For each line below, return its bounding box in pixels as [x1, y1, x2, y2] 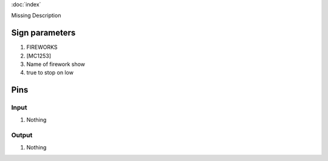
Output [11, 131, 33, 139]
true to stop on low [26, 69, 74, 76]
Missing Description [11, 12, 61, 19]
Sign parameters [11, 28, 76, 38]
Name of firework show [26, 61, 85, 68]
